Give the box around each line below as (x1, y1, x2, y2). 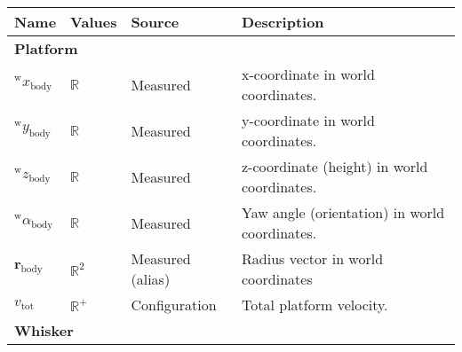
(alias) (131, 269, 171, 289)
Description (242, 12, 324, 32)
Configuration (131, 294, 217, 315)
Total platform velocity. (242, 294, 388, 315)
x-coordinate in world (242, 64, 375, 84)
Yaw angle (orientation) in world (242, 202, 445, 223)
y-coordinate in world (242, 110, 375, 130)
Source (131, 12, 179, 32)
